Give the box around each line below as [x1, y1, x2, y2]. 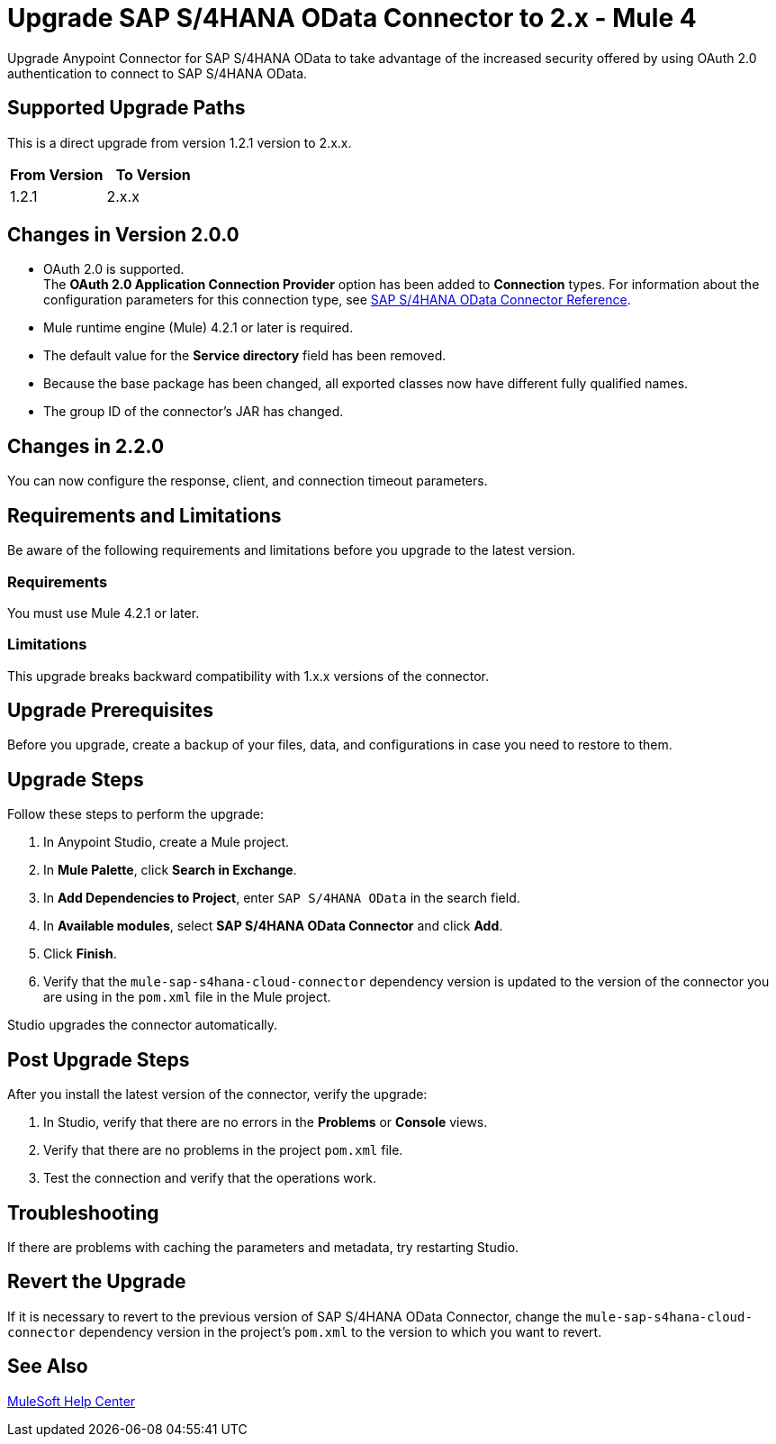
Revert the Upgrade [7, 1270, 186, 1294]
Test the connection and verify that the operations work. [43, 1170, 377, 1186]
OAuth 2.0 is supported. [43, 261, 185, 277]
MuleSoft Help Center [7, 1393, 136, 1409]
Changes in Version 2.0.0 [7, 223, 239, 247]
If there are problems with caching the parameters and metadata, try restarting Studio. [7, 1240, 519, 1255]
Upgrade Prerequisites [7, 699, 213, 722]
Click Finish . [43, 946, 117, 962]
